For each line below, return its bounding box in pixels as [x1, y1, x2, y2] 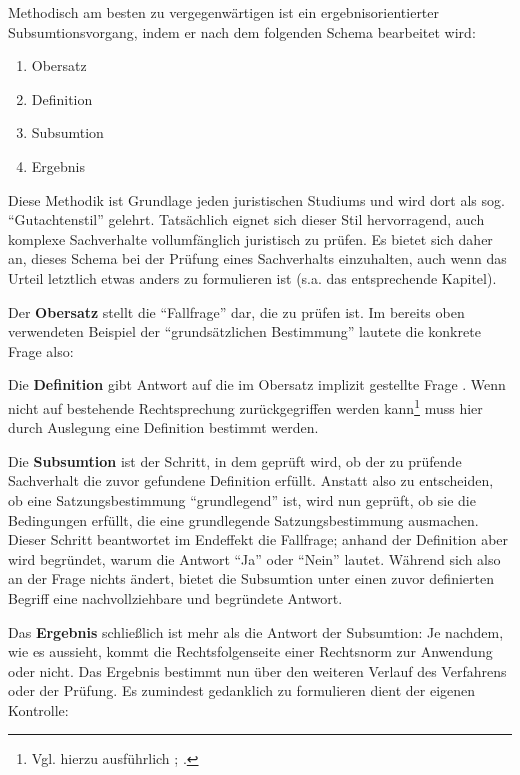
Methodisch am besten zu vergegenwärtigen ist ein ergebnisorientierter [8, 2, 440, 22]
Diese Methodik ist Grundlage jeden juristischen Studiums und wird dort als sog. [8, 189, 505, 210]
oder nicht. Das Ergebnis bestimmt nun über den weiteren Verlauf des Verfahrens [8, 660, 507, 681]
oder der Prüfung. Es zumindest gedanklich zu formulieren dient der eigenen [8, 680, 476, 701]
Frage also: [8, 340, 74, 361]
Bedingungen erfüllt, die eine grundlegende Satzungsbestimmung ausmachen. [8, 509, 479, 530]
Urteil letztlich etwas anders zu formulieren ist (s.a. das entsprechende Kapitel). [8, 267, 497, 288]
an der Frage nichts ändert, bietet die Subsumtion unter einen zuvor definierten [8, 568, 494, 589]
